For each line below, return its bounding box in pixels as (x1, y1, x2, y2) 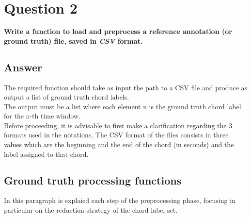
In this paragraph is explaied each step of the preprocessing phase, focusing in (4, 195, 235, 205)
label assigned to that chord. (4, 149, 89, 159)
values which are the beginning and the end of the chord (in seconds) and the (4, 139, 234, 150)
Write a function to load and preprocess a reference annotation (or (4, 26, 232, 36)
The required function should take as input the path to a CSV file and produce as (4, 82, 248, 92)
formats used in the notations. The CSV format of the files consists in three (4, 130, 229, 140)
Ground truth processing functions (4, 172, 182, 187)
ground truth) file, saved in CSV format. (4, 35, 143, 46)
